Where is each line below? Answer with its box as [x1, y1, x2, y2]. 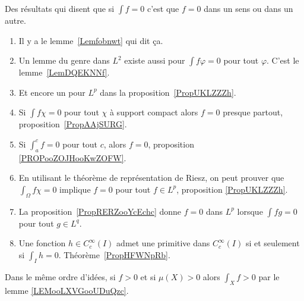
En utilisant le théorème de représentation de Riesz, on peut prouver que [18, 171, 284, 184]
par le [258, 270, 280, 283]
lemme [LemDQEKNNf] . [18, 66, 110, 79]
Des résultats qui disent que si [5, 2, 115, 14]
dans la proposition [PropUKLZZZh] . [100, 86, 236, 98]
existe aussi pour [124, 54, 185, 67]
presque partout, [223, 106, 283, 118]
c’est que [147, 2, 179, 14]
